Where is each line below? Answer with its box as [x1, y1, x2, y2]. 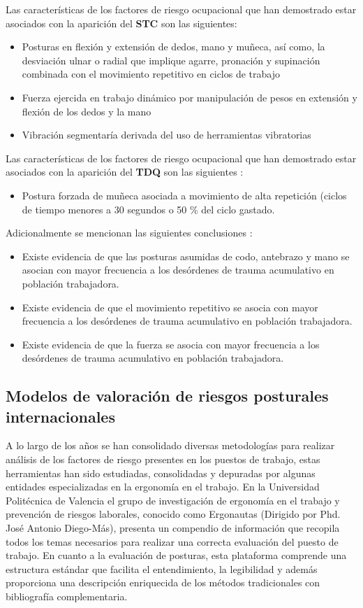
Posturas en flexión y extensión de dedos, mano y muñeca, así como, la [22, 39, 325, 54]
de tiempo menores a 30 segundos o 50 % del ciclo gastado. [22, 202, 275, 216]
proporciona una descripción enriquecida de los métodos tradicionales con [6, 575, 320, 590]
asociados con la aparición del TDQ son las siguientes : [6, 164, 244, 179]
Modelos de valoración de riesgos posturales [6, 385, 329, 406]
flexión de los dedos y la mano [22, 104, 151, 118]
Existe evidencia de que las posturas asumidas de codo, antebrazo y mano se [22, 248, 350, 263]
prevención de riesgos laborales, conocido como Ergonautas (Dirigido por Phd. [6, 507, 341, 521]
